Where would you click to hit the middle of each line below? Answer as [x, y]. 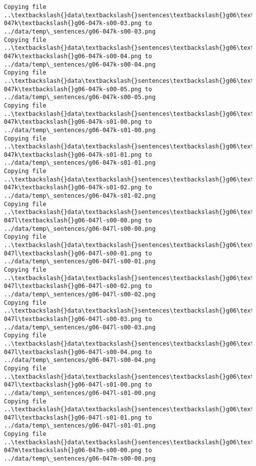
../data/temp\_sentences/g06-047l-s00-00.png [80, 229]
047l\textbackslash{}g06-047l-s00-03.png [73, 319]
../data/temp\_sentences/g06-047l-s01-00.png [80, 393]
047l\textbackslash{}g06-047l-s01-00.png [73, 385]
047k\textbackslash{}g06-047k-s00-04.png [73, 56]
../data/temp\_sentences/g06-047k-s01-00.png [80, 130]
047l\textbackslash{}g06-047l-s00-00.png [73, 221]
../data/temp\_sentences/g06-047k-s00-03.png [80, 31]
